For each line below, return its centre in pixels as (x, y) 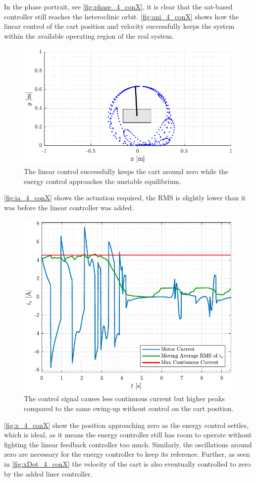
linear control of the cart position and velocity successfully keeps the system (119, 26)
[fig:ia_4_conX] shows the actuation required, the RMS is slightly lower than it (125, 198)
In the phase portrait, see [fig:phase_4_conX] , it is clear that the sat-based (118, 6)
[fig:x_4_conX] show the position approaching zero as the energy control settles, (127, 425)
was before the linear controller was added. (69, 207)
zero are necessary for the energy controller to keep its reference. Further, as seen (127, 454)
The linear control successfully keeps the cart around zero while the (126, 171)
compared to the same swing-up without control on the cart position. (129, 408)
